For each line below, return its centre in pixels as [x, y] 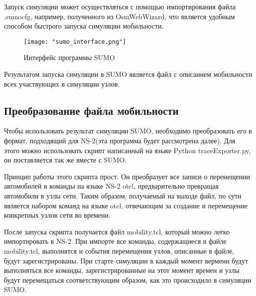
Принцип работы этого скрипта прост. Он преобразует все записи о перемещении [127, 176]
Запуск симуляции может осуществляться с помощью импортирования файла [120, 6]
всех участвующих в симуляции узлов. [62, 83]
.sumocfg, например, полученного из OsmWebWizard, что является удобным [120, 16]
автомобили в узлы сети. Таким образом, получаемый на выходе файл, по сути [123, 195]
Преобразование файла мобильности [91, 110]
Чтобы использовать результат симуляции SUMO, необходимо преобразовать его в [128, 131]
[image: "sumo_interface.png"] [75, 42]
